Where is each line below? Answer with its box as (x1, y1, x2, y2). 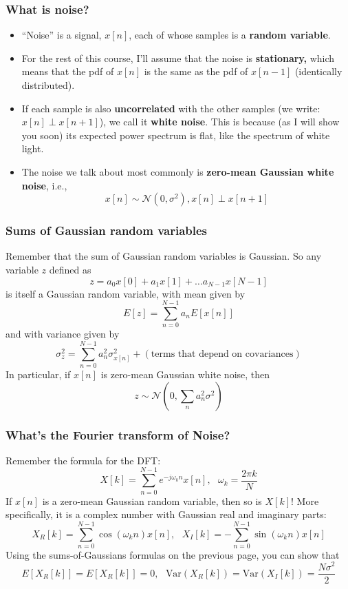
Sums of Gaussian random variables (6, 222, 208, 239)
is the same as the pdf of (144, 64, 248, 79)
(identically (294, 64, 342, 79)
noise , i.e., (21, 178, 67, 192)
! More (291, 493, 319, 508)
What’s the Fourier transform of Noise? (6, 426, 230, 443)
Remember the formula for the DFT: (6, 453, 161, 467)
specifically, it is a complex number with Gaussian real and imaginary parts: (6, 507, 327, 521)
